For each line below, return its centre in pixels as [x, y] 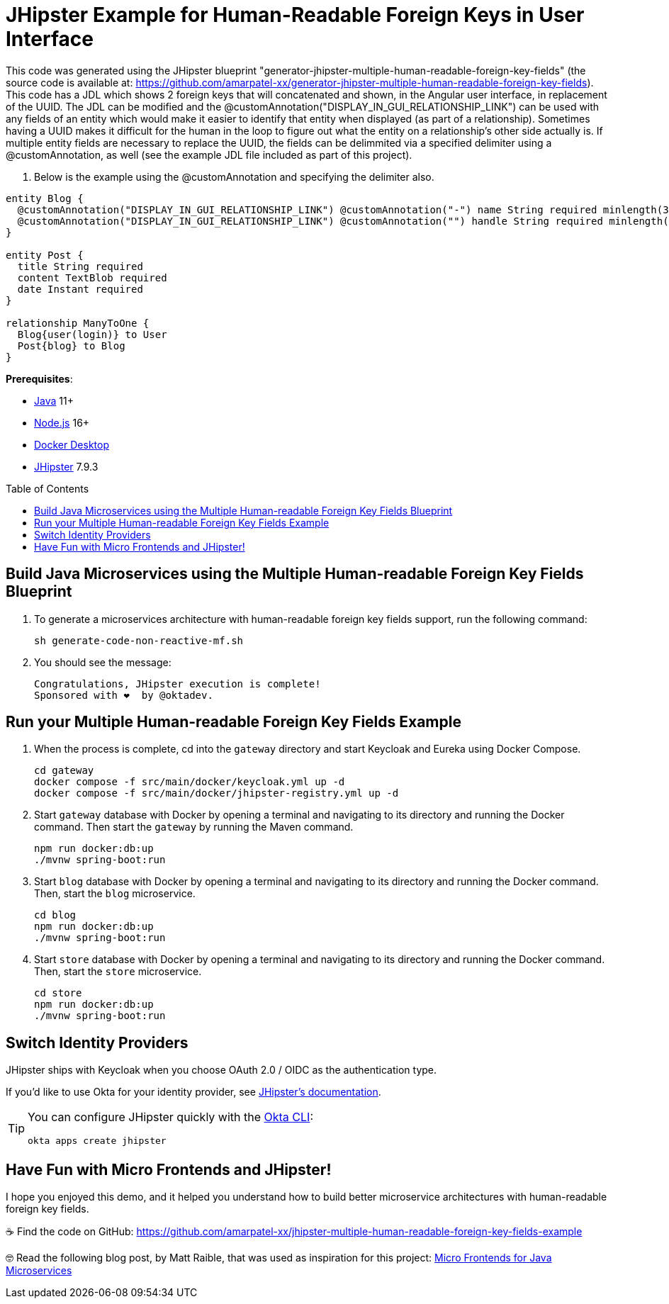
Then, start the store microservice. [118, 972]
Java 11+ [54, 400]
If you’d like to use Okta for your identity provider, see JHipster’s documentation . [193, 1092]
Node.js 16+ [62, 422]
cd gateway [64, 771]
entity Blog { [45, 198]
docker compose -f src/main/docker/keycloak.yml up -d [190, 782]
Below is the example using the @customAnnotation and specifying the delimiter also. [234, 176]
